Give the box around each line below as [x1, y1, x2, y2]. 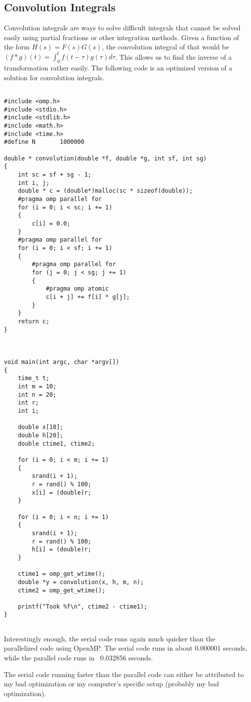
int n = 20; [18, 391, 57, 398]
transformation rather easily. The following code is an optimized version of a [4, 63, 232, 73]
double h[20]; [18, 432, 63, 439]
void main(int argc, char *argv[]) [4, 359, 120, 366]
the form [4, 42, 30, 52]
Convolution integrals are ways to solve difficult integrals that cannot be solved [4, 23, 241, 33]
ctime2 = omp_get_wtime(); [18, 587, 105, 594]
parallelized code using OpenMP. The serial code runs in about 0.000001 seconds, [4, 643, 248, 653]
